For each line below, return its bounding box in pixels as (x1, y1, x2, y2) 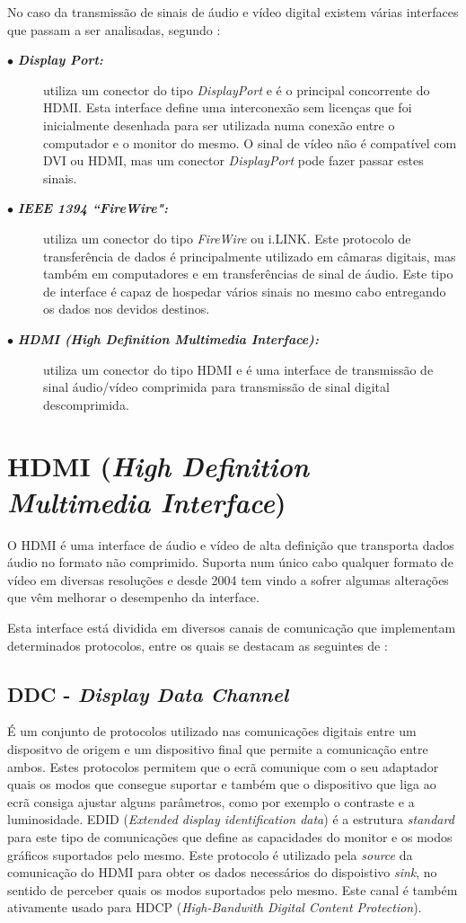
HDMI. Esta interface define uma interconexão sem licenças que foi (43, 98, 412, 117)
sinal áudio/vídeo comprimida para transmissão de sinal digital (43, 377, 390, 396)
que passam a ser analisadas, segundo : (7, 20, 221, 39)
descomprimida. (43, 395, 129, 413)
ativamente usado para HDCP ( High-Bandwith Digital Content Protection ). (7, 898, 422, 917)
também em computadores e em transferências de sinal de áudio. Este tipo (43, 264, 453, 283)
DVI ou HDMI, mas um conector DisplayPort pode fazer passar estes (43, 151, 424, 170)
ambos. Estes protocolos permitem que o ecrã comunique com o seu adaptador (7, 757, 439, 776)
